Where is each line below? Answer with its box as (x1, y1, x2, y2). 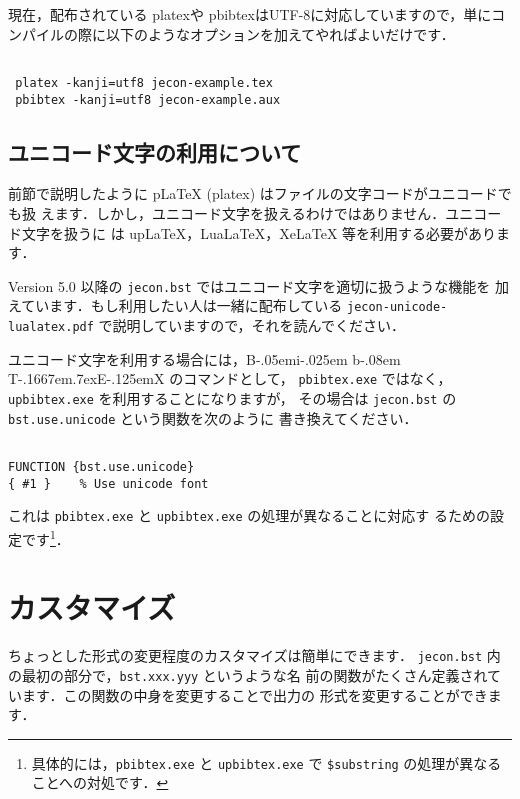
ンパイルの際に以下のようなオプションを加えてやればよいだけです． (8, 23, 455, 44)
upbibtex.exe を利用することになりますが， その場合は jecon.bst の (8, 387, 457, 408)
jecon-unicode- (346, 300, 448, 315)
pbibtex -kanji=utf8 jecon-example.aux (15, 92, 281, 107)
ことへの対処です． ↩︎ (31, 772, 169, 793)
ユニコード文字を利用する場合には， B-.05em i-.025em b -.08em (8, 348, 401, 369)
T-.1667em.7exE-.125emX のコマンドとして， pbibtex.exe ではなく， (8, 368, 452, 389)
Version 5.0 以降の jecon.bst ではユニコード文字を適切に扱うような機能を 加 (8, 275, 509, 296)
